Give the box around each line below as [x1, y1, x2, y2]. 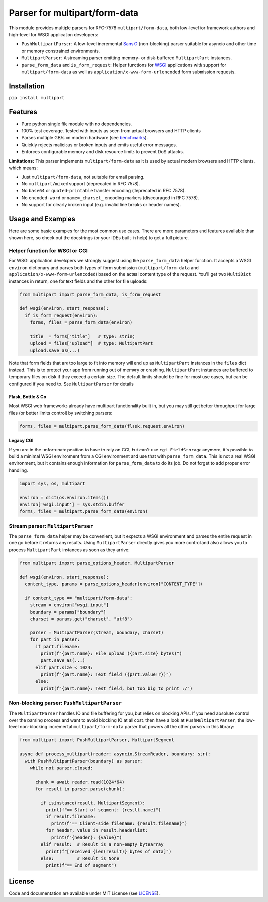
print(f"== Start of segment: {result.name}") [45, 807, 161, 812]
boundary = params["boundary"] [30, 609, 106, 615]
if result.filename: [45, 813, 96, 819]
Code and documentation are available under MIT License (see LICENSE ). [9, 890, 160, 896]
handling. [9, 467, 28, 473]
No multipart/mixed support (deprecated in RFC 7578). [21, 180, 140, 186]
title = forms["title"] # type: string [30, 333, 135, 339]
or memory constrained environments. [21, 48, 100, 54]
